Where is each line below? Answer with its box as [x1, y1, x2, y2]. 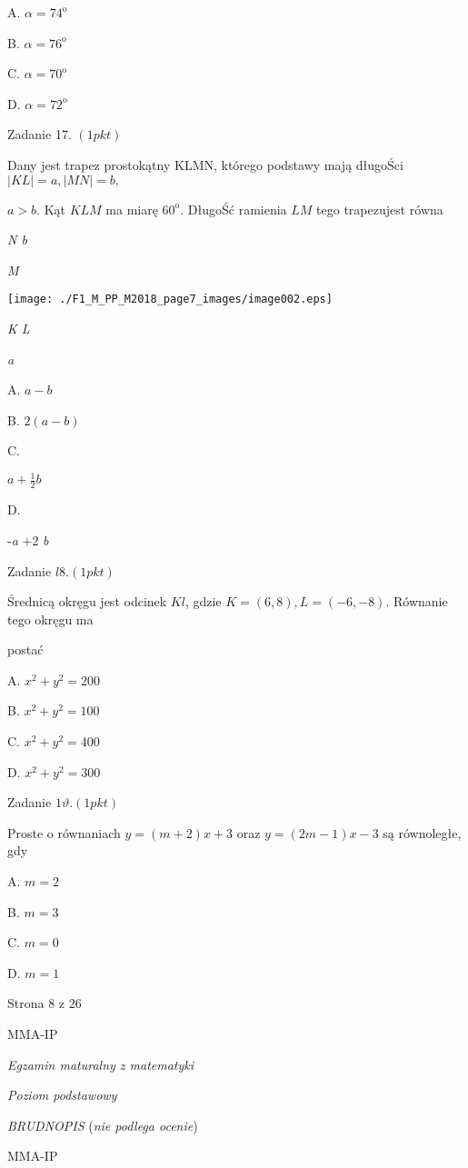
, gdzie [184, 592, 222, 611]
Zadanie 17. [7, 125, 72, 144]
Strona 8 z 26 [7, 993, 82, 1013]
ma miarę [105, 199, 158, 218]
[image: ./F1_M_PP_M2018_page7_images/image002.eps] [7, 293, 333, 306]
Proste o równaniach [7, 823, 121, 842]
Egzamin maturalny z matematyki [7, 1054, 194, 1073]
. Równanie [385, 592, 448, 611]
